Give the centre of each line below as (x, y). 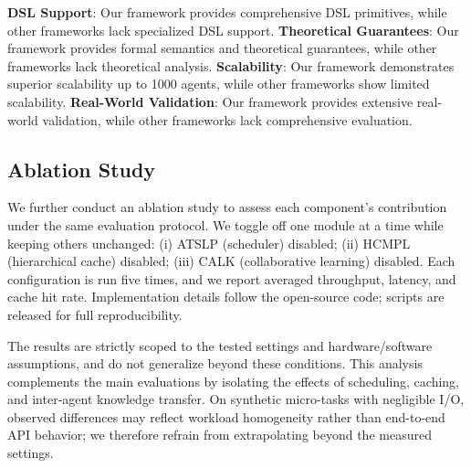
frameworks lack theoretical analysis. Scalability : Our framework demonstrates (231, 65)
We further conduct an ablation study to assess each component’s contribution (227, 207)
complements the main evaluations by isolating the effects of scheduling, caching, (234, 381)
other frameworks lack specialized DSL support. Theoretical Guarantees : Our (233, 30)
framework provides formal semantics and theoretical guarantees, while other (222, 48)
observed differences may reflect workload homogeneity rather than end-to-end (226, 416)
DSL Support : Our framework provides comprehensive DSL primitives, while (227, 12)
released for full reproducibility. (95, 314)
